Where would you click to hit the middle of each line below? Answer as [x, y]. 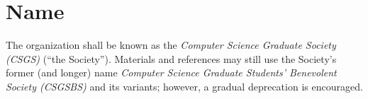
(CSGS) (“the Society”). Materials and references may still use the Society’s [171, 58]
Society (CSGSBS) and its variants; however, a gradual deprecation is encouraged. [184, 86]
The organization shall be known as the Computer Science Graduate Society [171, 45]
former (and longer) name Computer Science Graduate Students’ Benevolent [171, 72]
